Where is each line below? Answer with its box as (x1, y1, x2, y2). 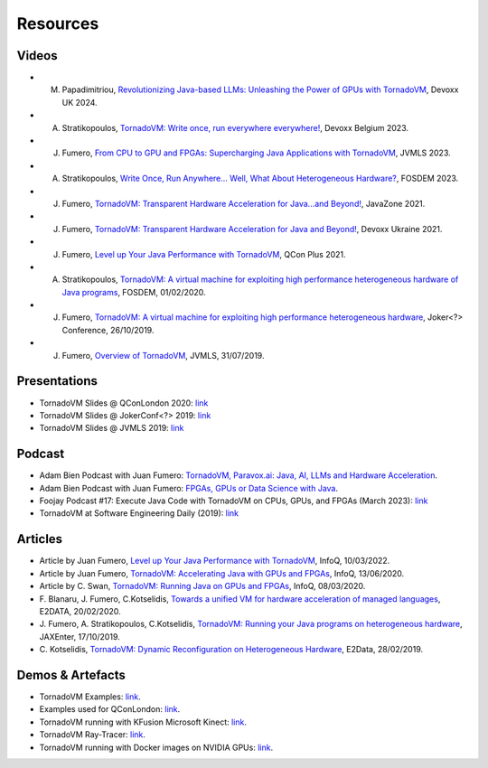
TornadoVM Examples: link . (39, 691, 141, 702)
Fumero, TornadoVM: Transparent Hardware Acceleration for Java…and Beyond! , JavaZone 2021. (61, 198, 426, 209)
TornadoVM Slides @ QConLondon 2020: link (39, 398, 209, 408)
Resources (16, 14, 99, 33)
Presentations (16, 373, 99, 389)
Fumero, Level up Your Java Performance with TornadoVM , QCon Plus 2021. (61, 248, 347, 259)
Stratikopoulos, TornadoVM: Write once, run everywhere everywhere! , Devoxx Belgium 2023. (61, 122, 409, 133)
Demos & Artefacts (16, 667, 126, 682)
